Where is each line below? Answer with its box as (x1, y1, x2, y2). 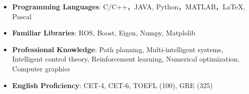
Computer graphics (12, 63, 70, 73)
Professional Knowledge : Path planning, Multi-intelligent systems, (12, 44, 223, 54)
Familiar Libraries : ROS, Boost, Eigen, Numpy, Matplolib (12, 28, 196, 38)
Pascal (12, 11, 32, 21)
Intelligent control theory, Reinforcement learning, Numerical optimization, (12, 54, 240, 64)
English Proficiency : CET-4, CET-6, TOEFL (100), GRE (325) (12, 80, 213, 90)
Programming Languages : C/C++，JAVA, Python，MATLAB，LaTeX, (12, 1, 246, 11)
